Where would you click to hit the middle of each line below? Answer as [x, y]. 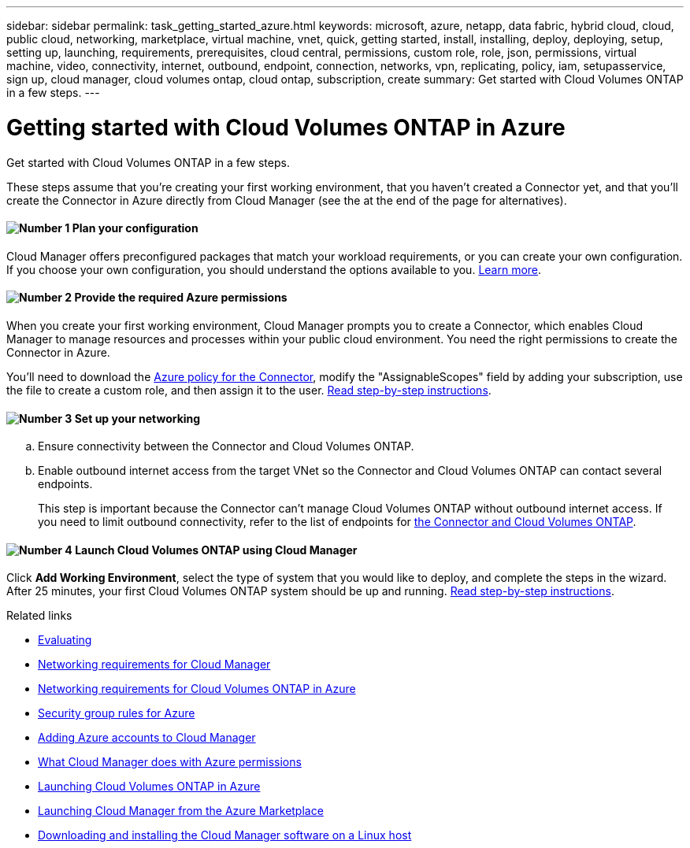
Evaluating [65, 640]
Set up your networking [137, 418]
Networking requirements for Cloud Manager [154, 665]
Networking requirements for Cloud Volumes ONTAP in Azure [197, 689]
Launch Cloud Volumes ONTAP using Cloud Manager [216, 550]
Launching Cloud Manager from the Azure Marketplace [181, 811]
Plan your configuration [135, 228]
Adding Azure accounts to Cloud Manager [147, 738]
